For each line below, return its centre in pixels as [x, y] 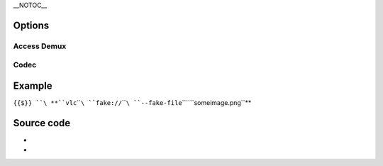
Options [31, 25]
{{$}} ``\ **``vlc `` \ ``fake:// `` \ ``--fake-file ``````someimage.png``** [132, 103]
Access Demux [40, 46]
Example [33, 85]
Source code [42, 123]
